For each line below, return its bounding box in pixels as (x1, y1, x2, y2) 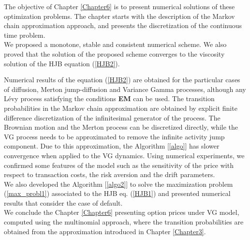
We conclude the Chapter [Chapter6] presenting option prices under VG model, (4, 207, 239, 217)
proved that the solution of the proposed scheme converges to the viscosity (4, 48, 225, 59)
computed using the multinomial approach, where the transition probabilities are (4, 217, 244, 227)
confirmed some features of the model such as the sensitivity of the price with (4, 160, 234, 170)
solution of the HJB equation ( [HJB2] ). (4, 58, 120, 68)
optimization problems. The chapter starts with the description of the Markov (4, 11, 235, 21)
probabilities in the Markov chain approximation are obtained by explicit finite (4, 103, 237, 113)
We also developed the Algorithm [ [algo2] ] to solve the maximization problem (4, 179, 233, 189)
